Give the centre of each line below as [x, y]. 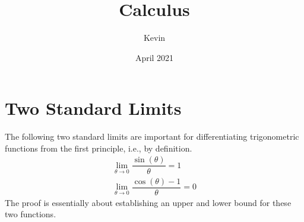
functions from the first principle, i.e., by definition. [99, 148]
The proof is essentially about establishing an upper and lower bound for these [148, 202]
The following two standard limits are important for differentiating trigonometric [152, 136]
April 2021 [154, 57]
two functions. [31, 214]
